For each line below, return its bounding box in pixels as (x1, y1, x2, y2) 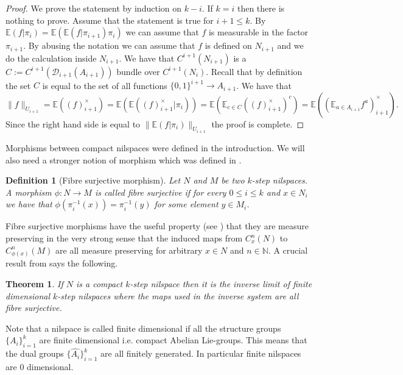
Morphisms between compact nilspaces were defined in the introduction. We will (5, 141, 305, 154)
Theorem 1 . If (5, 277, 63, 290)
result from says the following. (5, 257, 118, 270)
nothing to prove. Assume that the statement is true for (5, 13, 214, 26)
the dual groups (5, 347, 64, 360)
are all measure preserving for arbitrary (55, 243, 203, 256)
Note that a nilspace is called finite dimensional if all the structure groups (5, 321, 281, 334)
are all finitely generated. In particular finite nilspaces (100, 347, 301, 360)
